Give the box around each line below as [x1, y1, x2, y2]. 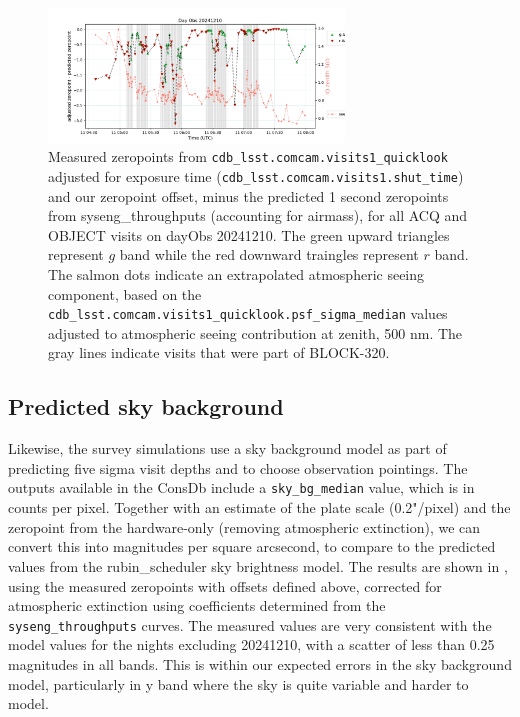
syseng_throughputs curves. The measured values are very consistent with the [8, 614, 492, 635]
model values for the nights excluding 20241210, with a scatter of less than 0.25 [8, 634, 495, 655]
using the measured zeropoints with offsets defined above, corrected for [8, 575, 442, 596]
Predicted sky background [8, 391, 284, 422]
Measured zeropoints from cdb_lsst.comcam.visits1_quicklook [48, 146, 448, 167]
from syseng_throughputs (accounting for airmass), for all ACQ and [48, 205, 468, 226]
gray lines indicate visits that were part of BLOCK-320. [48, 342, 390, 363]
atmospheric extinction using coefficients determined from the [8, 595, 386, 616]
